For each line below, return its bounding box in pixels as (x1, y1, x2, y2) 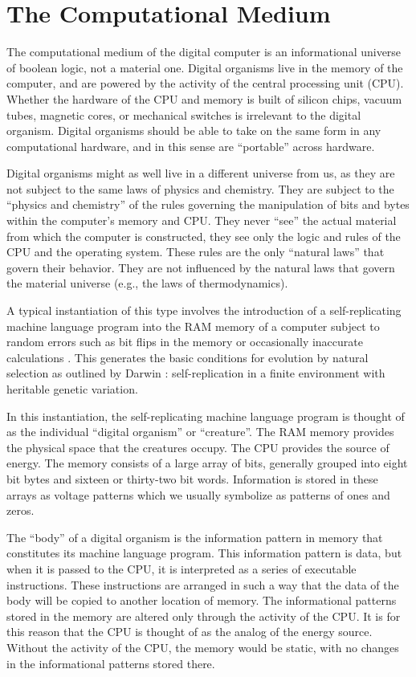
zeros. (6, 502, 35, 519)
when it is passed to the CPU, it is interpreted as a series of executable (6, 560, 357, 577)
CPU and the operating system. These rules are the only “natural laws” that (6, 243, 385, 260)
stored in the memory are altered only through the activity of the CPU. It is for (6, 607, 401, 624)
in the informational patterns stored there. (6, 655, 215, 671)
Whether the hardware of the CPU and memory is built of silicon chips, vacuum (6, 90, 402, 107)
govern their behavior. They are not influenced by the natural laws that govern (6, 259, 395, 275)
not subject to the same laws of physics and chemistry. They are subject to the (6, 180, 394, 197)
